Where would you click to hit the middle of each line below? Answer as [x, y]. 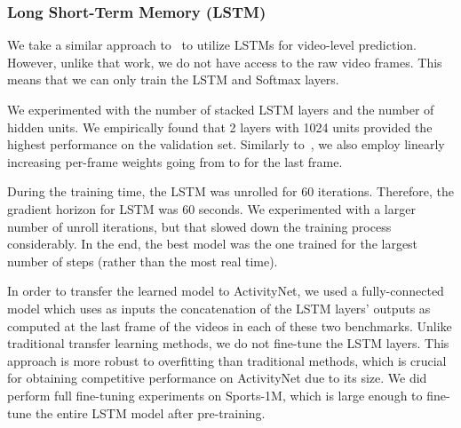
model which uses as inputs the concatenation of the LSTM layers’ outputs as [219, 308]
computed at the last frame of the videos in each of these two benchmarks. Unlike [230, 325]
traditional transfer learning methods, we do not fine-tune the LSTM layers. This [228, 343]
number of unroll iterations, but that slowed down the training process [199, 226]
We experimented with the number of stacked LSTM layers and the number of [221, 109]
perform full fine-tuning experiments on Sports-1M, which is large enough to [215, 395]
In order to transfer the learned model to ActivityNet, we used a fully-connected [226, 291]
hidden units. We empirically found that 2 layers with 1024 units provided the [220, 127]
